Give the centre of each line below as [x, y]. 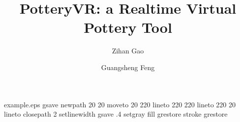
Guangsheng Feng [128, 67]
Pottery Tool [128, 27]
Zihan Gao [128, 51]
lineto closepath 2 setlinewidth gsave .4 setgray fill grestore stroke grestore [116, 114]
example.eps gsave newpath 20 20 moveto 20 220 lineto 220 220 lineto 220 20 [120, 104]
